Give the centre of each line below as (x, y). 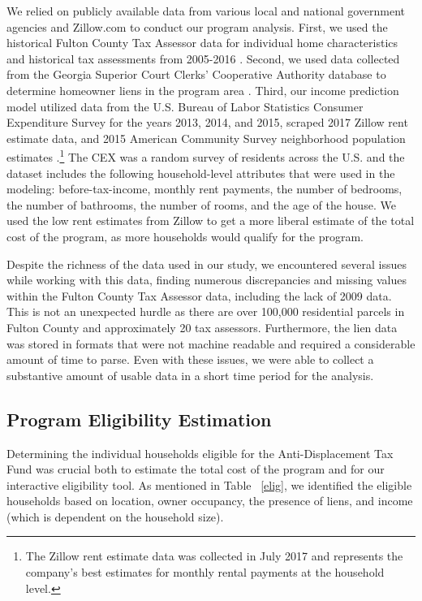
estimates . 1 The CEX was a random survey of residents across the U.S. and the (206, 156)
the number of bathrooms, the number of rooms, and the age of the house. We (201, 204)
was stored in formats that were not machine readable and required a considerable (211, 343)
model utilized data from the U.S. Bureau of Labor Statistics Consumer (185, 106)
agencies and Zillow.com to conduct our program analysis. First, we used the (197, 26)
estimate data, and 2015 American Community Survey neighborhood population (206, 138)
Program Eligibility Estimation (139, 419)
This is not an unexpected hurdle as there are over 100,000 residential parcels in (206, 311)
